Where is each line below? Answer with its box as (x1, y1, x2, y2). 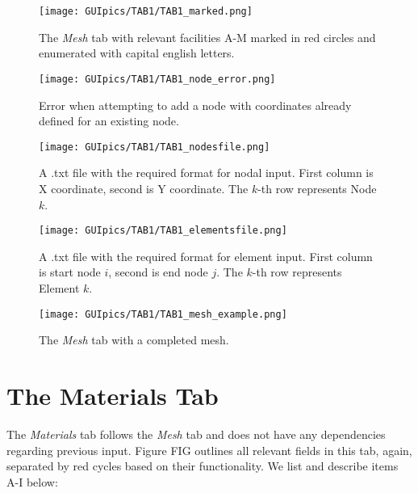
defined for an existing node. (39, 112, 179, 129)
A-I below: (6, 473, 58, 490)
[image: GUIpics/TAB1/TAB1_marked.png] (39, 6, 253, 17)
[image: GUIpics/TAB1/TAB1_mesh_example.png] (39, 308, 287, 320)
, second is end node (108, 263, 208, 280)
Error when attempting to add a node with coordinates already (39, 96, 352, 113)
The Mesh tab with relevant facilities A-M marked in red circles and (39, 28, 376, 45)
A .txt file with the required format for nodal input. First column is (39, 164, 374, 181)
